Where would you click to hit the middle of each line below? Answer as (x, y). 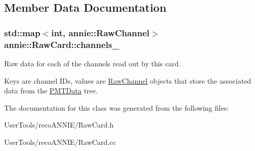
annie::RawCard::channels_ (62, 44)
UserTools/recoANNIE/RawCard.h (59, 125)
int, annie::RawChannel (100, 32)
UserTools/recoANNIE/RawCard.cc (60, 142)
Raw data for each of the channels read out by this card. (93, 63)
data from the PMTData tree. (51, 91)
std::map (22, 32)
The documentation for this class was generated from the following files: (117, 107)
